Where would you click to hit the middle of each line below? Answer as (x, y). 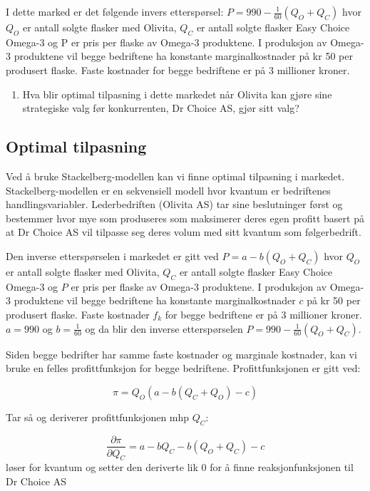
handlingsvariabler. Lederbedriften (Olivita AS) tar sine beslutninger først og (174, 204)
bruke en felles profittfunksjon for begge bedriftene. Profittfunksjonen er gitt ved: (183, 368)
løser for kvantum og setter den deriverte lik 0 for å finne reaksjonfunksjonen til (180, 467)
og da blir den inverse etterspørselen (164, 328)
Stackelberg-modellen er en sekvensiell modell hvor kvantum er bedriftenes (168, 190)
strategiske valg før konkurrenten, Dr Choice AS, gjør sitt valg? (161, 108)
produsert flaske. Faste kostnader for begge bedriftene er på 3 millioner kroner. (178, 69)
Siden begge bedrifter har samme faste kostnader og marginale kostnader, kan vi (181, 354)
